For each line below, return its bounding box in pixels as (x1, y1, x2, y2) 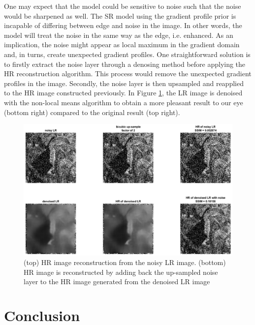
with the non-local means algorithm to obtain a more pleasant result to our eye (4, 97, 243, 107)
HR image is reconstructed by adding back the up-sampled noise (24, 266, 218, 277)
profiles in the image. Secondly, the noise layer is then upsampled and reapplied (4, 78, 244, 88)
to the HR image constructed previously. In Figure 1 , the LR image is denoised (4, 88, 243, 98)
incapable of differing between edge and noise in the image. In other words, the (4, 20, 242, 30)
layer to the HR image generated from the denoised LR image (24, 276, 210, 287)
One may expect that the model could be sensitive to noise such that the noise (4, 1, 241, 11)
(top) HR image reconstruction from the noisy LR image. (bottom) (24, 257, 226, 267)
